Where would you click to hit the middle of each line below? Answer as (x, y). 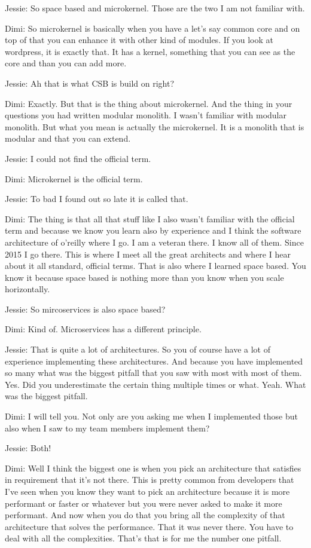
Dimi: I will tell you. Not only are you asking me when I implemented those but (151, 416)
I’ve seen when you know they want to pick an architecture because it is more (147, 491)
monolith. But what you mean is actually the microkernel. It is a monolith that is (155, 126)
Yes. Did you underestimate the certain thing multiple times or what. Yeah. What (155, 384)
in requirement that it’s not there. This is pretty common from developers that (150, 480)
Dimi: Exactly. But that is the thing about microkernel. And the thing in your (149, 103)
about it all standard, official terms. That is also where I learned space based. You (155, 266)
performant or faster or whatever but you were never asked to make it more (144, 503)
